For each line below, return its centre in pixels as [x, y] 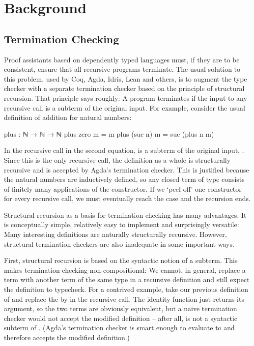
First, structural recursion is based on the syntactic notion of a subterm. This [121, 260]
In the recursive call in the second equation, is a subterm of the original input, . [124, 150]
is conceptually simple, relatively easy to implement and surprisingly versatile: [122, 224]
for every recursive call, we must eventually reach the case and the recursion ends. [127, 198]
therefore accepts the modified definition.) [67, 337]
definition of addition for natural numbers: [68, 117]
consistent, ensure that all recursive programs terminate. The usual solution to [122, 69]
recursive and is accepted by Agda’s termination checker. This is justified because [127, 169]
